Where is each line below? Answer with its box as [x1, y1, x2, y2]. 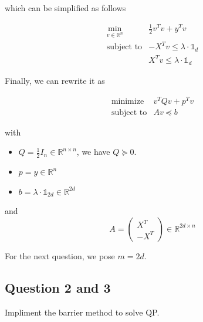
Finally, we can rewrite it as [5, 74, 105, 86]
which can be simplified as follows [5, 2, 126, 13]
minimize [111, 97, 144, 106]
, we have [76, 145, 110, 158]
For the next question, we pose [5, 249, 115, 262]
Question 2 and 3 [5, 278, 111, 296]
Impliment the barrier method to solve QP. [5, 306, 160, 318]
